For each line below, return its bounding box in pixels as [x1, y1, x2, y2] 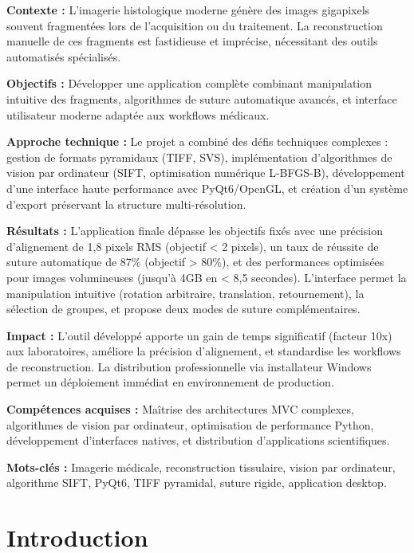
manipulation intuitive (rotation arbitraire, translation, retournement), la [6, 284, 365, 301]
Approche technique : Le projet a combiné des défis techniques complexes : [6, 133, 388, 150]
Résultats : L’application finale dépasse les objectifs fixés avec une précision [6, 222, 383, 239]
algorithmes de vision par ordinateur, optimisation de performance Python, [6, 416, 374, 433]
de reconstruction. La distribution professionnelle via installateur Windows [6, 358, 372, 375]
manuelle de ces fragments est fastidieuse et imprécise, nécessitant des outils [6, 33, 378, 49]
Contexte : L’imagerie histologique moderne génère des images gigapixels [6, 2, 370, 18]
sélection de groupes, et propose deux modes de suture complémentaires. [6, 300, 361, 317]
